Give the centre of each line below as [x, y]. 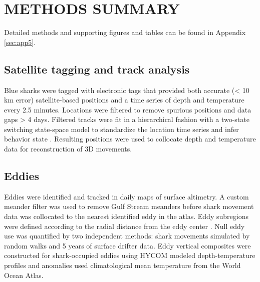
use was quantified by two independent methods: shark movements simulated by [127, 236]
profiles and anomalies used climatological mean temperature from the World [122, 265]
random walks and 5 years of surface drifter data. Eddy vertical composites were [127, 245]
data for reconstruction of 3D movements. [68, 149]
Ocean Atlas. [24, 275]
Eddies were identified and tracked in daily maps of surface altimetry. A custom [126, 196]
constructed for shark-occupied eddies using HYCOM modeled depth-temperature [130, 255]
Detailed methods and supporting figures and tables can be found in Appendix [125, 32]
